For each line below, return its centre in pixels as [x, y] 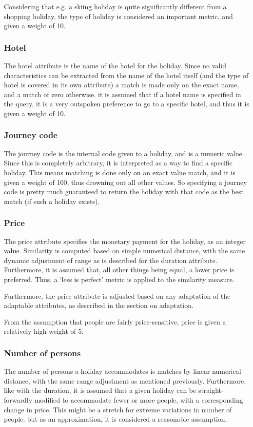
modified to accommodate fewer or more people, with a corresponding [139, 399]
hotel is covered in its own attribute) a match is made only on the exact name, [122, 85]
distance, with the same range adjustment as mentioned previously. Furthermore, [125, 380]
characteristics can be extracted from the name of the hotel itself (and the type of [126, 75]
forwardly [18, 399]
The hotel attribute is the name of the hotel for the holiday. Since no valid [115, 65]
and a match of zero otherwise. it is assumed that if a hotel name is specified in [123, 94]
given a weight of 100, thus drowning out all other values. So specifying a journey [126, 182]
